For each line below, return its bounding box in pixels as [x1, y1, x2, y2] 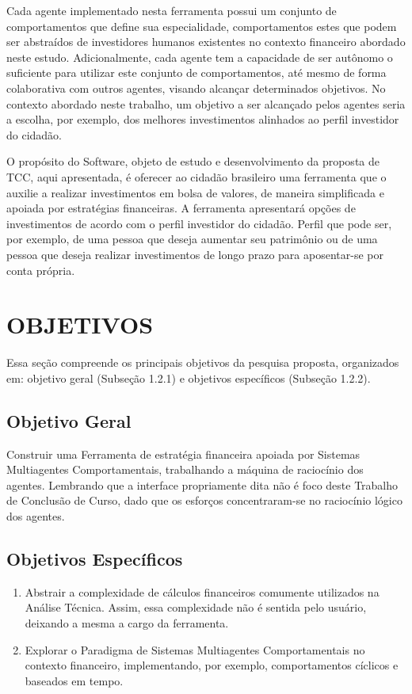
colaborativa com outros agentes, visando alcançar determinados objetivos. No [6, 79, 386, 96]
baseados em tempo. [25, 672, 124, 688]
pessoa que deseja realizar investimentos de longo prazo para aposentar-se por [6, 246, 383, 262]
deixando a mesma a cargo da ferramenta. [25, 614, 229, 631]
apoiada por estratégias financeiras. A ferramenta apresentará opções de [6, 200, 356, 216]
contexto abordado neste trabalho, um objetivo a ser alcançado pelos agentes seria [6, 95, 406, 112]
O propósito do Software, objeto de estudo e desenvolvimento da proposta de [6, 153, 380, 170]
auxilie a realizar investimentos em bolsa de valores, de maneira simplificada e [6, 184, 384, 200]
